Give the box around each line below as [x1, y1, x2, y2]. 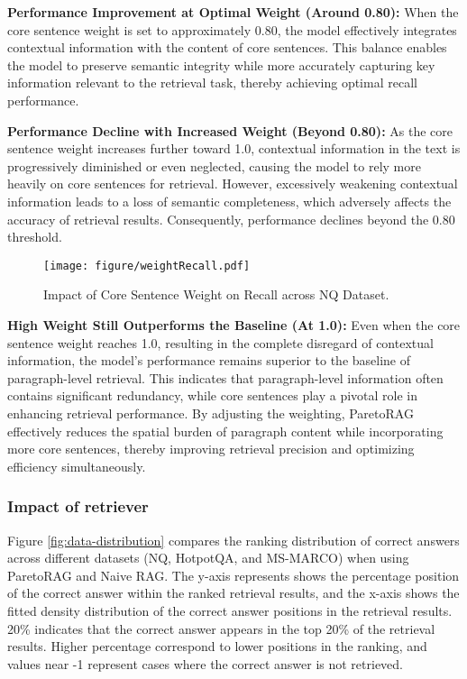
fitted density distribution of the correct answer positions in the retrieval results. [7, 601, 453, 619]
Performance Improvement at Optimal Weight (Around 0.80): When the [7, 3, 459, 21]
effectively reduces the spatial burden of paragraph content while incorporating [7, 421, 444, 440]
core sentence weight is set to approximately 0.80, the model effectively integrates [7, 20, 457, 39]
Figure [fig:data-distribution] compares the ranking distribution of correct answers [7, 530, 460, 549]
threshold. [7, 227, 62, 246]
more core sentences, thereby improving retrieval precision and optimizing [7, 439, 415, 458]
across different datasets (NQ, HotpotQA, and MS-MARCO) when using [7, 548, 409, 567]
